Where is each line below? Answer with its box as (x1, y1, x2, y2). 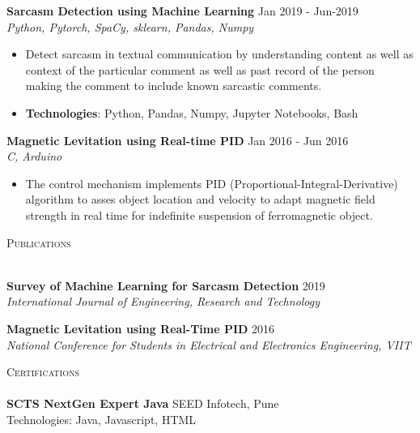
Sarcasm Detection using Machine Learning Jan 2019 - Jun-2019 (6, 2, 358, 19)
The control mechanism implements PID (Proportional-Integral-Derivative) (25, 174, 398, 191)
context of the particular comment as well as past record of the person (25, 61, 375, 78)
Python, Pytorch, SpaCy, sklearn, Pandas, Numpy (6, 18, 254, 35)
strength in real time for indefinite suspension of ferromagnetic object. (25, 206, 373, 223)
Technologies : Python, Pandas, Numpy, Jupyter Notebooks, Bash (25, 104, 358, 121)
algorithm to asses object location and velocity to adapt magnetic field (25, 191, 375, 208)
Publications (6, 234, 71, 251)
